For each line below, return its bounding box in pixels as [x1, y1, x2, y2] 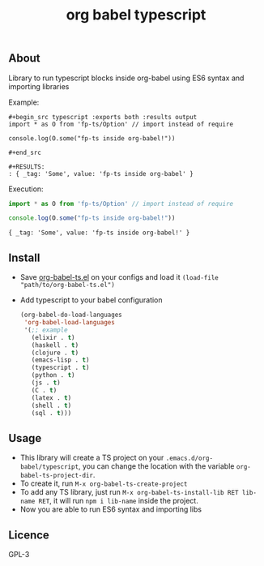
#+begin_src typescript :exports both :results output [8, 113, 198, 121]
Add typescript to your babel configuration [19, 295, 164, 305]
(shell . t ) [31, 401, 72, 409]
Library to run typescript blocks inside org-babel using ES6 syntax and [8, 73, 245, 83]
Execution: [8, 184, 44, 194]
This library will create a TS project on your [19, 452, 164, 463]
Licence [8, 528, 50, 542]
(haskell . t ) [31, 341, 79, 349]
